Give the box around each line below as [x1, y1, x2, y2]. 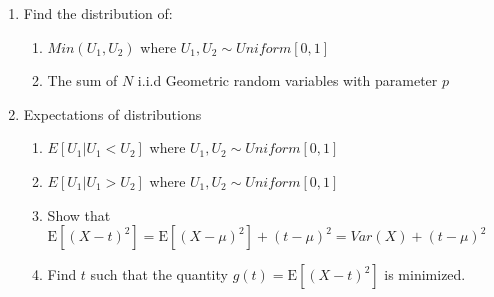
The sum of [47, 70, 118, 91]
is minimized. [384, 264, 466, 285]
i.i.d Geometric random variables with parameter [137, 70, 438, 91]
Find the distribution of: [23, 3, 173, 23]
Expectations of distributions [23, 103, 202, 124]
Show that [47, 204, 111, 225]
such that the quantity [90, 264, 228, 285]
